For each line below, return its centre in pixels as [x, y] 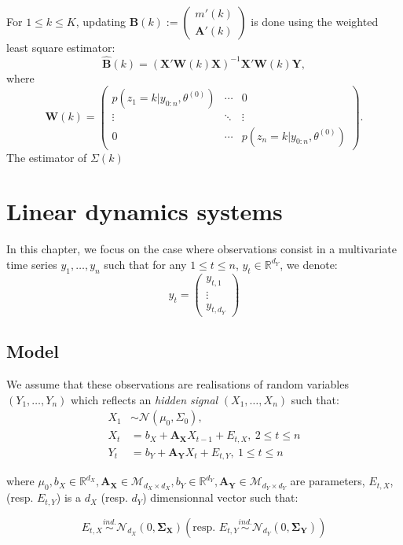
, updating [101, 21]
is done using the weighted [315, 21]
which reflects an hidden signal [144, 399]
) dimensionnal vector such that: [220, 497]
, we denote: [309, 264]
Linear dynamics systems [145, 211]
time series [32, 264]
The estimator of [47, 157]
